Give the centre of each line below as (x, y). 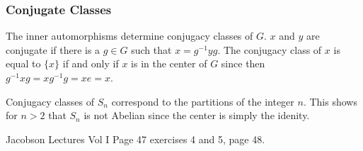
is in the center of (169, 63)
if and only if (91, 63)
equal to (23, 63)
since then (243, 63)
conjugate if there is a (53, 49)
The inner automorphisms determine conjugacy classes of (129, 36)
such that (151, 49)
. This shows (330, 101)
